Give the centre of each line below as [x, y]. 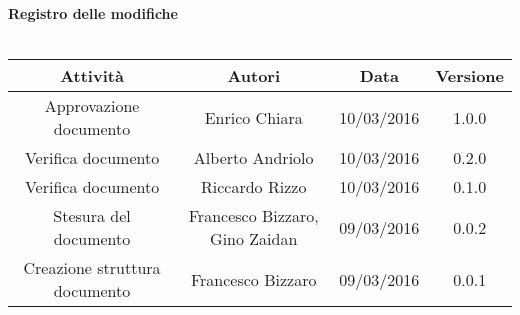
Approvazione [92, 106]
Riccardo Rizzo [254, 187]
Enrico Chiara [253, 117]
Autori [254, 76]
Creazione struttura [92, 268]
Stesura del [92, 216]
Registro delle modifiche [93, 13]
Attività [92, 76]
